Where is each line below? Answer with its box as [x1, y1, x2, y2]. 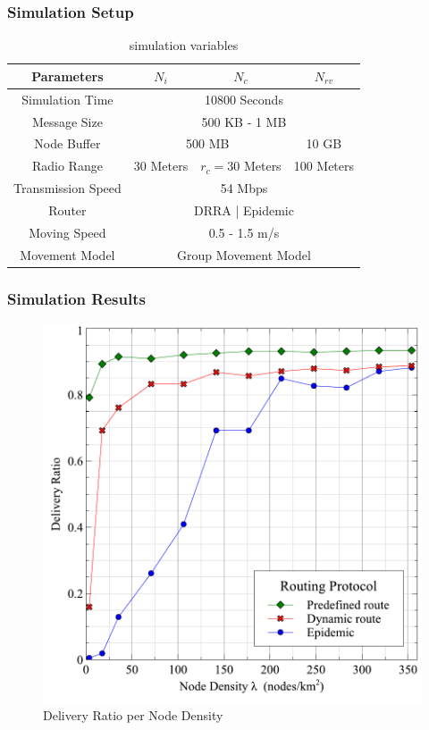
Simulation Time [21, 89, 114, 108]
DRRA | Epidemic [193, 200, 294, 219]
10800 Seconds [204, 89, 283, 108]
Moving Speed [29, 222, 106, 241]
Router [48, 200, 87, 219]
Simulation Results [7, 287, 146, 309]
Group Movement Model [177, 245, 311, 264]
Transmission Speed [13, 179, 122, 197]
